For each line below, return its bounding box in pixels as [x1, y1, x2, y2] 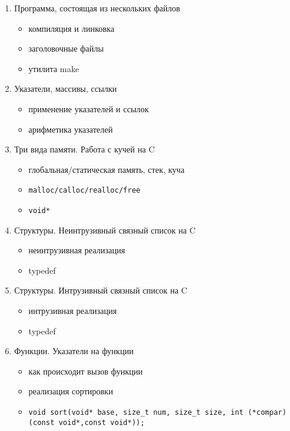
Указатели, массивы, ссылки [14, 82, 117, 95]
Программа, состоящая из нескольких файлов [14, 2, 180, 14]
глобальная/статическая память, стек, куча [28, 163, 185, 175]
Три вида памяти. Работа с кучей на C [14, 143, 155, 155]
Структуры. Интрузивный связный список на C [14, 284, 187, 297]
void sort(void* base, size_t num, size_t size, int [28, 408, 244, 417]
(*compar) [247, 408, 287, 417]
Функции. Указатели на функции [14, 345, 134, 357]
